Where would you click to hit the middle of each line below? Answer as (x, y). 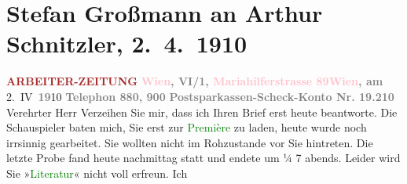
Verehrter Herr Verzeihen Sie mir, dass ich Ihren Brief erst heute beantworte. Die (202, 112)
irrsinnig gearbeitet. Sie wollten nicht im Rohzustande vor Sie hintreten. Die (190, 142)
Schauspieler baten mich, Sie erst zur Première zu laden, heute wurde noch (187, 127)
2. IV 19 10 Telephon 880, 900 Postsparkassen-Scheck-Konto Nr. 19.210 (200, 96)
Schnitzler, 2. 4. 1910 (127, 43)
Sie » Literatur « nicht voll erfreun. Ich (97, 173)
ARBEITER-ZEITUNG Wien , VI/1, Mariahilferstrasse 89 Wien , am (195, 81)
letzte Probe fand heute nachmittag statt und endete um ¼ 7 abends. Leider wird (203, 158)
